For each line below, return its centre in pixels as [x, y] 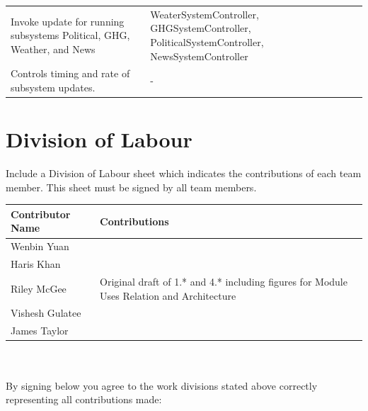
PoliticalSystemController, [207, 41]
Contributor [41, 214]
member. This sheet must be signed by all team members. [131, 187]
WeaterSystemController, [205, 14]
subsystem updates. [53, 87]
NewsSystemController [199, 56]
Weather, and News [53, 49]
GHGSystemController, [201, 28]
